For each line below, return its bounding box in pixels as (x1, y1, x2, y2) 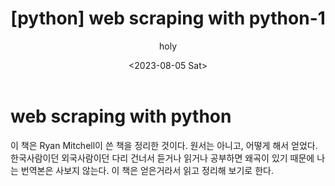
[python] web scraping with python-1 (10, 7, 326, 30)
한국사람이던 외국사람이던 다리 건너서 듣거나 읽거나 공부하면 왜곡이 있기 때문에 (10, 152, 315, 164)
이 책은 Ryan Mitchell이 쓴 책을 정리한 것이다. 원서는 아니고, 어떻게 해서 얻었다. (10, 139, 318, 151)
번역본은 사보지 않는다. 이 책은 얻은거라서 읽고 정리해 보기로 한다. (20, 164, 274, 176)
